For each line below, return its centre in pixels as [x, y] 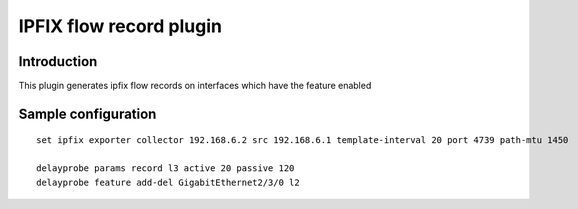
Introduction [58, 61]
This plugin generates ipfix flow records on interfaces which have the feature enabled [195, 86]
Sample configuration [87, 113]
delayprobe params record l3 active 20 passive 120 [165, 168]
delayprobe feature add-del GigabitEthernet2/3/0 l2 [168, 182]
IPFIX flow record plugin [120, 26]
